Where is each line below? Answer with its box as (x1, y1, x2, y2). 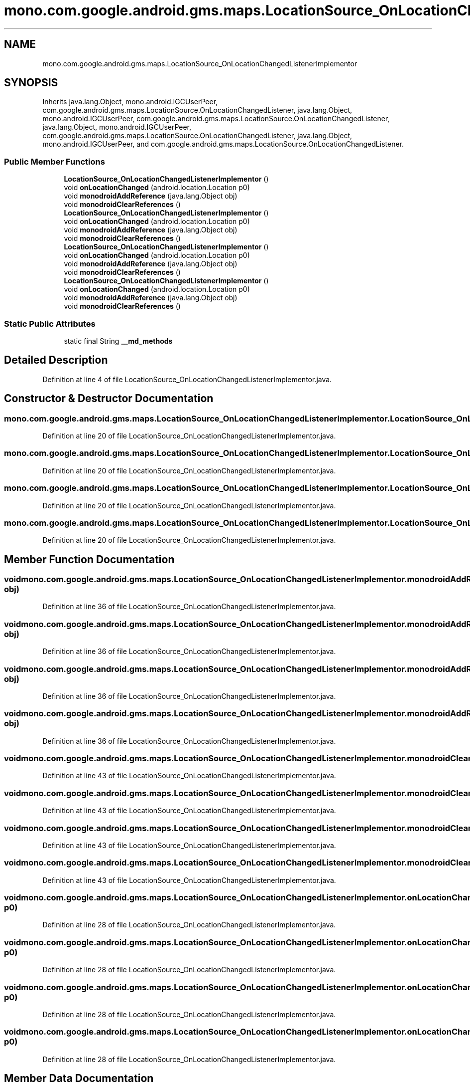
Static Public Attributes (4, 318, 96, 329)
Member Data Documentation (4, 1072, 154, 1085)
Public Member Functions (4, 156, 105, 167)
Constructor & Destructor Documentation (4, 392, 214, 405)
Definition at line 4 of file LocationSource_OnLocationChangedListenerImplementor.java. (42, 375, 332, 384)
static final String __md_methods (64, 336, 173, 345)
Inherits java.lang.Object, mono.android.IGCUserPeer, (42, 97, 218, 106)
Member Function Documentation (4, 553, 175, 566)
